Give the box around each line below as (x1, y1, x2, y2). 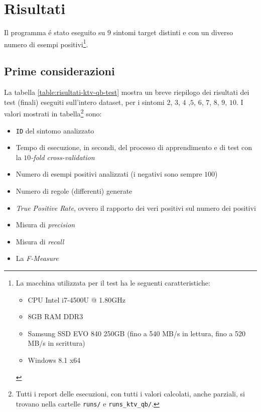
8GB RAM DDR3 (28, 311, 83, 322)
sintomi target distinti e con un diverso (113, 27, 233, 38)
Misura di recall (16, 236, 64, 246)
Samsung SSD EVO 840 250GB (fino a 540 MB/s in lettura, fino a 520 (28, 328, 246, 338)
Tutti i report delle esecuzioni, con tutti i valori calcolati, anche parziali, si (16, 388, 245, 399)
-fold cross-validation (31, 152, 95, 162)
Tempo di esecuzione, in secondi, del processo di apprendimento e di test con (16, 142, 252, 153)
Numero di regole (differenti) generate (16, 186, 133, 196)
